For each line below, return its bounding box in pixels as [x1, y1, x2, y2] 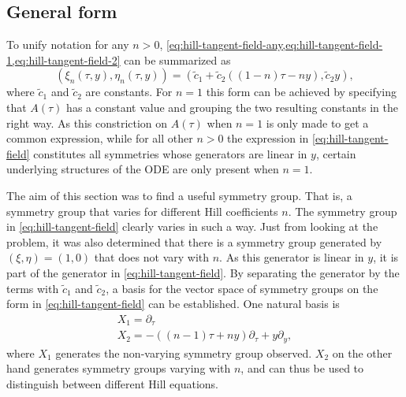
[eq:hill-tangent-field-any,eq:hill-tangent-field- [166, 36, 383, 53]
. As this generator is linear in [219, 249, 364, 265]
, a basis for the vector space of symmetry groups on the [106, 280, 378, 296]
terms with [6, 280, 59, 296]
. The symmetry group [288, 202, 397, 219]
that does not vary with [94, 249, 210, 265]
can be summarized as [124, 51, 231, 68]
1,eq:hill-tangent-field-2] [6, 51, 121, 68]
